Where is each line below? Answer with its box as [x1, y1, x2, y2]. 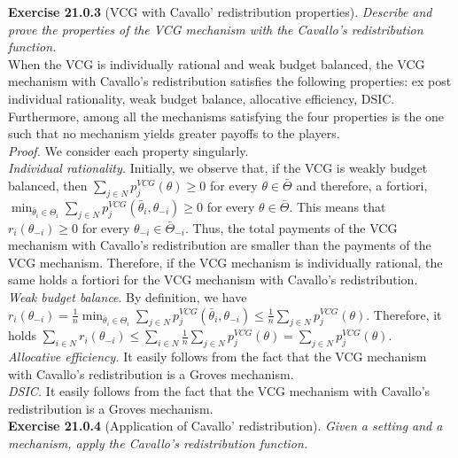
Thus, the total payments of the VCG [192, 218, 398, 237]
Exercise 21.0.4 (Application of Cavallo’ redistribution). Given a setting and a [8, 416, 443, 435]
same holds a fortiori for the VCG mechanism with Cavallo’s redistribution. [8, 270, 418, 289]
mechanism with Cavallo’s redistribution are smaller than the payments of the [8, 236, 431, 254]
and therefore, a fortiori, [296, 175, 428, 194]
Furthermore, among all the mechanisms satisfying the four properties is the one [8, 106, 445, 125]
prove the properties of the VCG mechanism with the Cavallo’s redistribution [8, 19, 423, 38]
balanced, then [8, 175, 88, 194]
